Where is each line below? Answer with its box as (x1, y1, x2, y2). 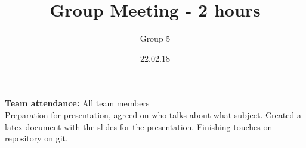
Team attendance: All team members (5, 97, 150, 109)
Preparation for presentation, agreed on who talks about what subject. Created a (5, 108, 301, 121)
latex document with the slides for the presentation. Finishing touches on (5, 120, 273, 133)
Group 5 (140, 32, 171, 45)
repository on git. (5, 132, 68, 144)
